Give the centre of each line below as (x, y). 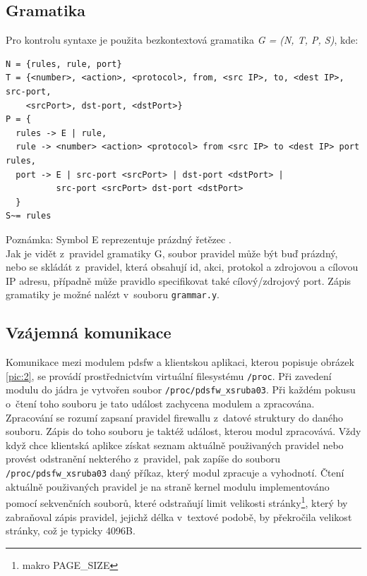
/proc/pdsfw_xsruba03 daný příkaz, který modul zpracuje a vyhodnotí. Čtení (175, 473)
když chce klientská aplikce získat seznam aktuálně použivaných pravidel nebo (175, 445)
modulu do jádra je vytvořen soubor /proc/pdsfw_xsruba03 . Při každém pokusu (181, 390)
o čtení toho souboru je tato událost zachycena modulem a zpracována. (160, 404)
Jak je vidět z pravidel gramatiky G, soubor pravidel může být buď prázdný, (172, 253)
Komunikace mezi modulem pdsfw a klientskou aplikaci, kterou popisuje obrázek (180, 362)
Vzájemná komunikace (89, 332)
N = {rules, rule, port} (64, 64)
